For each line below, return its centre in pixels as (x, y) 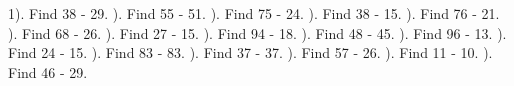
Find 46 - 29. (48, 71)
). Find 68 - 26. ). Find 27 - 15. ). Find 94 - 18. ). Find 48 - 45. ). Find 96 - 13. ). (257, 32)
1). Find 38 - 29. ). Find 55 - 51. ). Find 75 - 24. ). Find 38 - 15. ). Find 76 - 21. (254, 13)
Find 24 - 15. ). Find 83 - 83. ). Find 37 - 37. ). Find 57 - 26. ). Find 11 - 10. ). (250, 52)
